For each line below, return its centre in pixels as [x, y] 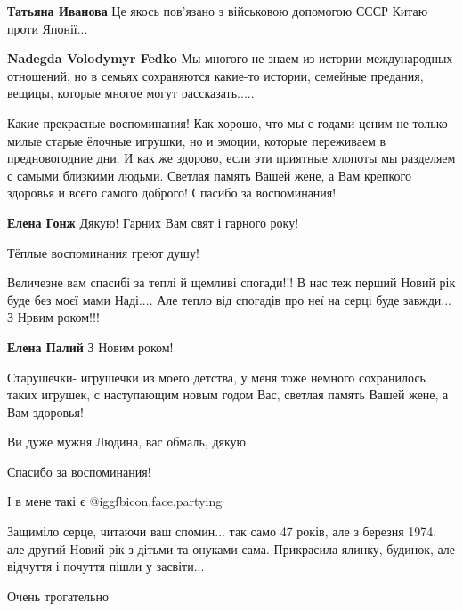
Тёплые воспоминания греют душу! [103, 252]
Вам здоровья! [45, 411]
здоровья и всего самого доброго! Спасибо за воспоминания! [172, 193]
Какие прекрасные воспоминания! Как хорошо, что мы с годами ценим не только [227, 122]
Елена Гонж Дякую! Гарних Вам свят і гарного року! [153, 222]
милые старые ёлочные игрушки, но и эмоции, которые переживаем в [197, 140]
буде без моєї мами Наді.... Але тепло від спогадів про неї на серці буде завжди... [229, 299]
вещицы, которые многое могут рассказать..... [131, 93]
